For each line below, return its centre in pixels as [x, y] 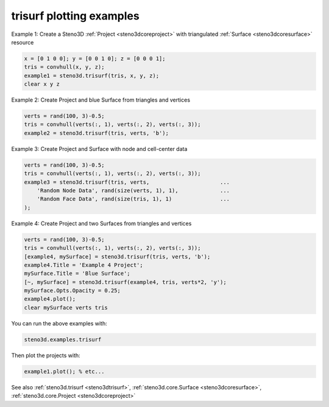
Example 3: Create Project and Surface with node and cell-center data [99, 148]
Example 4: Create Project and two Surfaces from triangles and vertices [101, 223]
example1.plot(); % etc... [64, 371]
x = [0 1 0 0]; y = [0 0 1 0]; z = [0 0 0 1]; [95, 58]
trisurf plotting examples [75, 16]
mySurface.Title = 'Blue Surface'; [77, 273]
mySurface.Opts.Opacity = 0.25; [73, 291]
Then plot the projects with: [46, 355]
